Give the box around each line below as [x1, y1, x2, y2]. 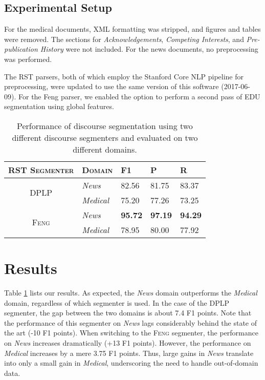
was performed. [4, 53, 52, 64]
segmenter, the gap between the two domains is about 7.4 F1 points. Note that [4, 307, 252, 318]
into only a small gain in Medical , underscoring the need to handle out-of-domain [4, 357, 258, 368]
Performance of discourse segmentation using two [17, 119, 193, 132]
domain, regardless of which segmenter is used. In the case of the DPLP [4, 297, 229, 308]
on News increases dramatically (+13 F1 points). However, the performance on [4, 337, 251, 348]
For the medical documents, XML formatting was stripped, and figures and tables [4, 24, 261, 34]
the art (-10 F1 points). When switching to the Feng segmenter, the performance [4, 327, 258, 338]
